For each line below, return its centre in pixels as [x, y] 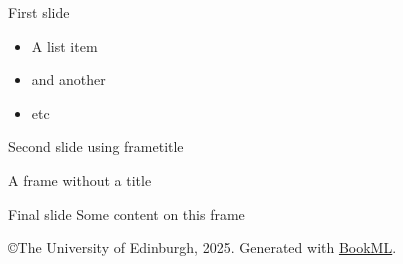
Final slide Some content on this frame [126, 213]
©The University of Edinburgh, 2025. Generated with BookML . [202, 247]
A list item [64, 45]
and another [68, 79]
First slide [39, 12]
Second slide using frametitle [96, 146]
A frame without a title [80, 179]
